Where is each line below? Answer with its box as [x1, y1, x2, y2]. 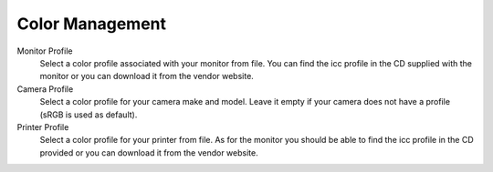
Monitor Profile [16, 46, 73, 56]
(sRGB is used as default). [39, 109, 138, 120]
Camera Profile [16, 83, 74, 95]
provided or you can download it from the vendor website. [39, 147, 259, 158]
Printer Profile [16, 121, 69, 132]
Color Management [16, 14, 166, 34]
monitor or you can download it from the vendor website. [39, 71, 255, 82]
